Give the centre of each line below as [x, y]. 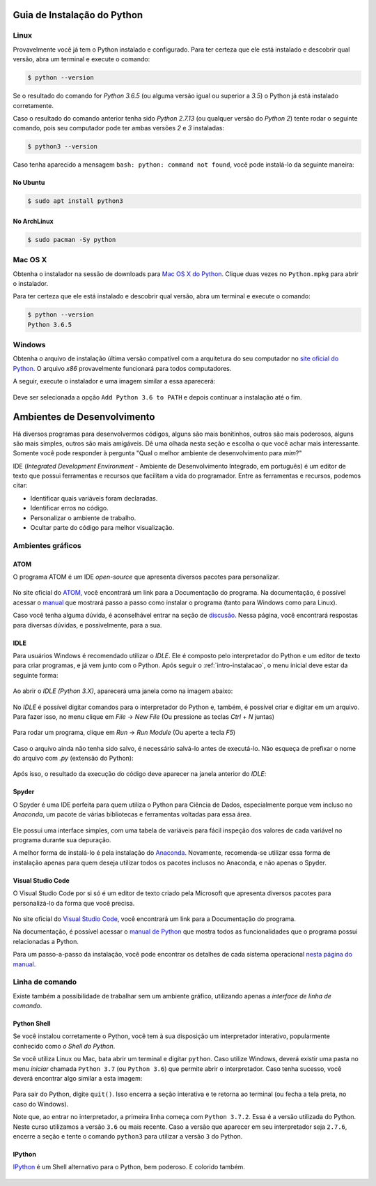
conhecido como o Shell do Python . [64, 1046]
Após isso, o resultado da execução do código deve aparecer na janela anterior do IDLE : [140, 774]
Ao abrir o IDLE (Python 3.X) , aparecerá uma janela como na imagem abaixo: [123, 691]
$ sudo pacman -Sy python [72, 240]
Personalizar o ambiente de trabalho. [83, 518]
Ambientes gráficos [47, 545]
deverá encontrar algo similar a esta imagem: [78, 1079]
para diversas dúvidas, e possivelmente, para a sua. [87, 625]
